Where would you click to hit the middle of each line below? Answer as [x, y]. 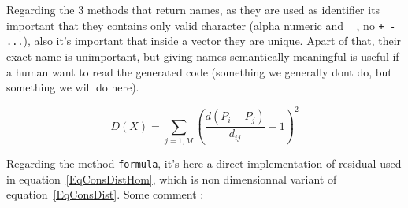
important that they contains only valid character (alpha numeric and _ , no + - [201, 25]
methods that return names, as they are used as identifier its [234, 9]
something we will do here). [73, 87]
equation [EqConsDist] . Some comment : [105, 194]
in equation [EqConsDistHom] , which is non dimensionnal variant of [172, 178]
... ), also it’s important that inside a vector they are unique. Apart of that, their [204, 41]
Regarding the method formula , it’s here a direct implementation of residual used [204, 163]
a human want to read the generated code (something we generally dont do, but [199, 71]
